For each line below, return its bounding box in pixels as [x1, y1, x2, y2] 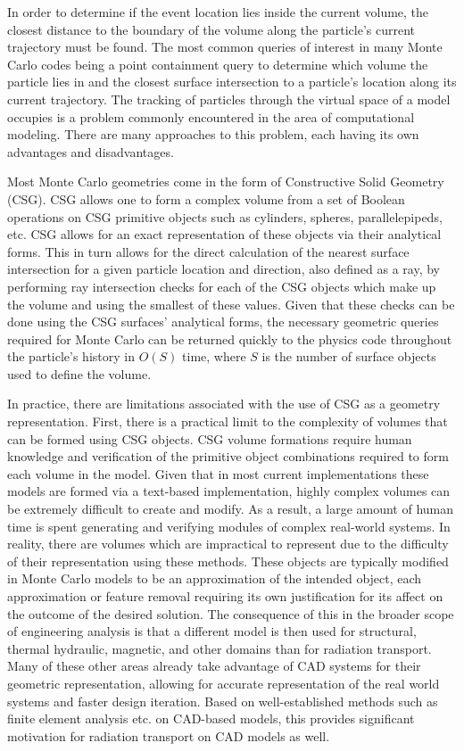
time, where [182, 347, 246, 366]
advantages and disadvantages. [7, 142, 174, 161]
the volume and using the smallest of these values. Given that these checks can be [7, 294, 455, 313]
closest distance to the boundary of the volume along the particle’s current [7, 20, 416, 38]
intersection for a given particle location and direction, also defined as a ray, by [7, 260, 440, 278]
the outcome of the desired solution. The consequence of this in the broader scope [7, 604, 454, 623]
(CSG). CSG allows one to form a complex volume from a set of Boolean [7, 189, 405, 208]
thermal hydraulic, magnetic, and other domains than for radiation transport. [7, 639, 432, 657]
